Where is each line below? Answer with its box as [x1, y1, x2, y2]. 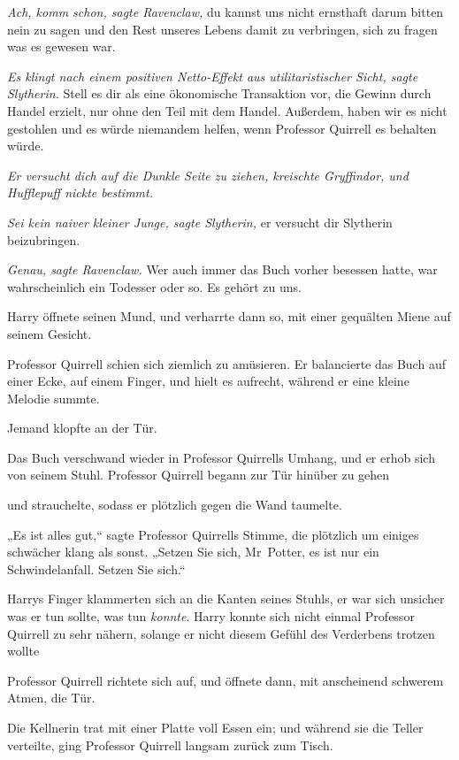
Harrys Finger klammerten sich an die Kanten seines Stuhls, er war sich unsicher [7, 589, 445, 608]
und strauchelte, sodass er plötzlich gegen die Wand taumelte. [7, 495, 342, 514]
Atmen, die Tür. [7, 688, 96, 707]
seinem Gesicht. [7, 324, 92, 342]
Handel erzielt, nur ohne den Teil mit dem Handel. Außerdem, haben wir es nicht [7, 101, 448, 119]
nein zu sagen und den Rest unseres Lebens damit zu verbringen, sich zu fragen [7, 19, 438, 38]
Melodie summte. [7, 388, 100, 407]
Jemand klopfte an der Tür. [7, 418, 157, 437]
